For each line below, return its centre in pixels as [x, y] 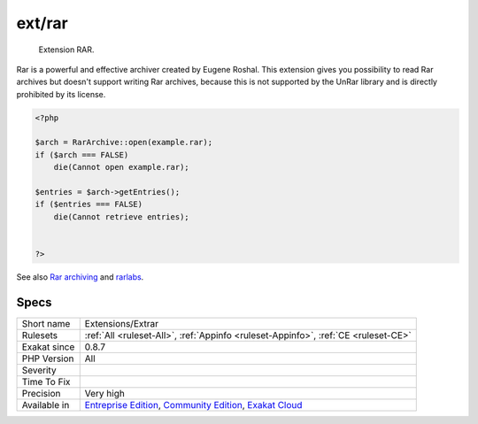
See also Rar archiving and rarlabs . [80, 277]
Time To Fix [46, 382]
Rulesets [39, 335]
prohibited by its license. [61, 94]
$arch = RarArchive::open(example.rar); [123, 143]
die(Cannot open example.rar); [121, 167]
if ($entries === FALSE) [89, 204]
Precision [41, 393]
